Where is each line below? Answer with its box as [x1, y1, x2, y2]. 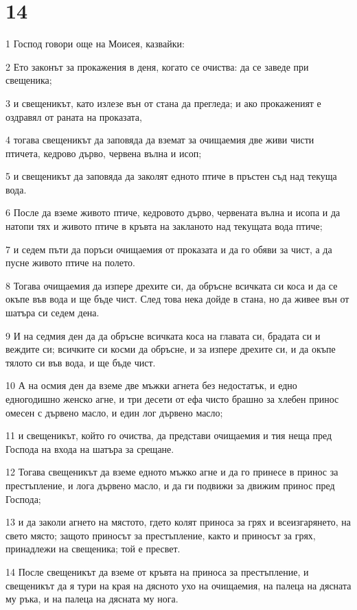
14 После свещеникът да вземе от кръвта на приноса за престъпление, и [5, 564, 309, 578]
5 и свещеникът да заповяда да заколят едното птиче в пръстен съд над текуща [5, 169, 337, 183]
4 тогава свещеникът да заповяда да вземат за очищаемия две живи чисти [5, 132, 314, 147]
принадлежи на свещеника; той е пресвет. [5, 541, 181, 556]
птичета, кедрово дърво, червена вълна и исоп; [5, 145, 202, 160]
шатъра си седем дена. [5, 305, 100, 320]
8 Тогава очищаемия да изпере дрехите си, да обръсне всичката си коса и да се [5, 278, 338, 292]
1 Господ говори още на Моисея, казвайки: [5, 36, 185, 51]
